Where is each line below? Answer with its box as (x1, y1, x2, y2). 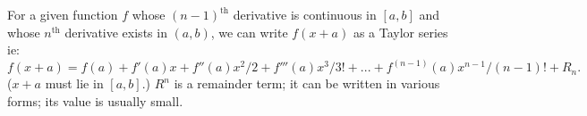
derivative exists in (64, 22, 167, 41)
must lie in (45, 74, 104, 93)
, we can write (210, 22, 288, 41)
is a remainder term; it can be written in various (174, 74, 440, 93)
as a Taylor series (353, 22, 448, 41)
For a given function (7, 5, 118, 23)
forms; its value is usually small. (7, 91, 183, 110)
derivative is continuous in (233, 5, 377, 23)
